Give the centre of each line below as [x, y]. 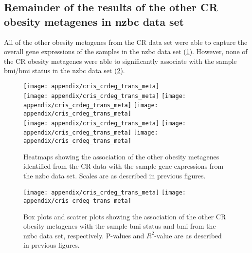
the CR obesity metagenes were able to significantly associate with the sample [120, 61]
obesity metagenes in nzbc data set [94, 21]
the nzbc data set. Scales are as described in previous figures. [115, 175]
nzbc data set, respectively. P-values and [84, 235]
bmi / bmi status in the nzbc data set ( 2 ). [64, 70]
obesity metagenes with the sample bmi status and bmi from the [120, 226]
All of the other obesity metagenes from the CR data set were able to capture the [126, 42]
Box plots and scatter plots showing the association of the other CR [125, 216]
